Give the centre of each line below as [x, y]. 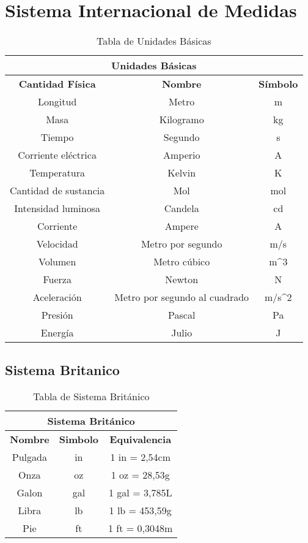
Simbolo [79, 439]
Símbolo [278, 84]
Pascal [182, 315]
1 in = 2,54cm [141, 457]
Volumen [57, 262]
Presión [57, 315]
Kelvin [182, 173]
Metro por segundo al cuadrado [182, 297]
